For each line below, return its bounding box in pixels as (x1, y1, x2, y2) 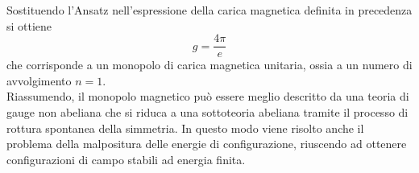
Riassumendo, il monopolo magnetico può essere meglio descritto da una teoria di (6, 88, 409, 105)
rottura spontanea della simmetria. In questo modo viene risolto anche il (6, 119, 364, 136)
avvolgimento (6, 72, 72, 89)
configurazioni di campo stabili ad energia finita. (6, 150, 246, 167)
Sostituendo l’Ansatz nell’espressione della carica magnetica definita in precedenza (6, 2, 413, 18)
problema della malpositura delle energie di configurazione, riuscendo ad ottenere (6, 135, 407, 152)
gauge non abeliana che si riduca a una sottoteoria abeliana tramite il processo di (6, 104, 409, 121)
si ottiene (6, 17, 52, 34)
